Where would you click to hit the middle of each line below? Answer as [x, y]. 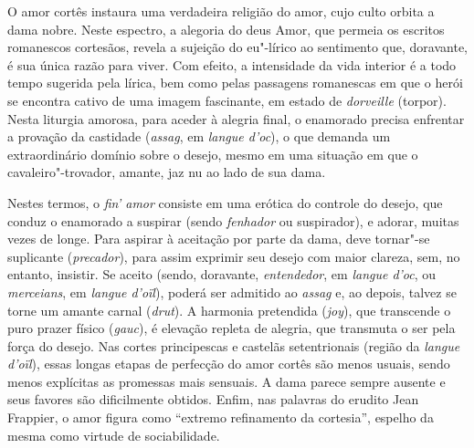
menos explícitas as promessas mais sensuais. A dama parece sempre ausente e [226, 381]
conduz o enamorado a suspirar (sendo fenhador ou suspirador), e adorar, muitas [233, 220]
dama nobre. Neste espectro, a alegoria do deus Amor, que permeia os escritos [226, 29]
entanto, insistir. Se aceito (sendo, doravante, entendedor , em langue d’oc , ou [222, 274]
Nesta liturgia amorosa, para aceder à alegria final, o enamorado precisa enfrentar [236, 118]
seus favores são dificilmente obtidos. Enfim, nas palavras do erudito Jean [213, 399]
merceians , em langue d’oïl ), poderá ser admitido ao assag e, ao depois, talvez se [232, 292]
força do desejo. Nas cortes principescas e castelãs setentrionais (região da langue [234, 345]
